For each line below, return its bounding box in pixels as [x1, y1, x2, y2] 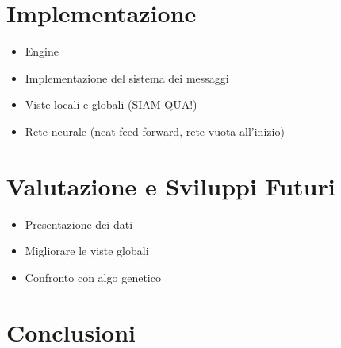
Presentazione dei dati [25, 215, 133, 232]
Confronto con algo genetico [25, 269, 161, 285]
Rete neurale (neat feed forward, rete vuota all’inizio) [25, 122, 285, 139]
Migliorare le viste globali [25, 242, 149, 259]
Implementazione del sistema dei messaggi [25, 69, 229, 86]
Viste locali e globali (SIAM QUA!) [25, 96, 197, 113]
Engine [25, 43, 59, 60]
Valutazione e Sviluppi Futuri [6, 169, 335, 202]
